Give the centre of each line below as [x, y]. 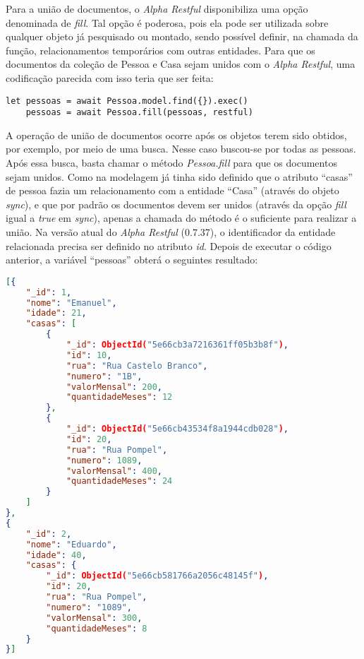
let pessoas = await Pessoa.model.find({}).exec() [127, 101]
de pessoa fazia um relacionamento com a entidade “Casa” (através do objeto [172, 190]
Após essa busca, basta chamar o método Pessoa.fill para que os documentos [171, 163]
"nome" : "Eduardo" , [71, 544]
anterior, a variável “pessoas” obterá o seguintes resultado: [132, 260]
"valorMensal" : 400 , [114, 471]
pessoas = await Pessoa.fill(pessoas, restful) [139, 113]
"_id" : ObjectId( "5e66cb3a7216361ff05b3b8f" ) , [177, 345]
